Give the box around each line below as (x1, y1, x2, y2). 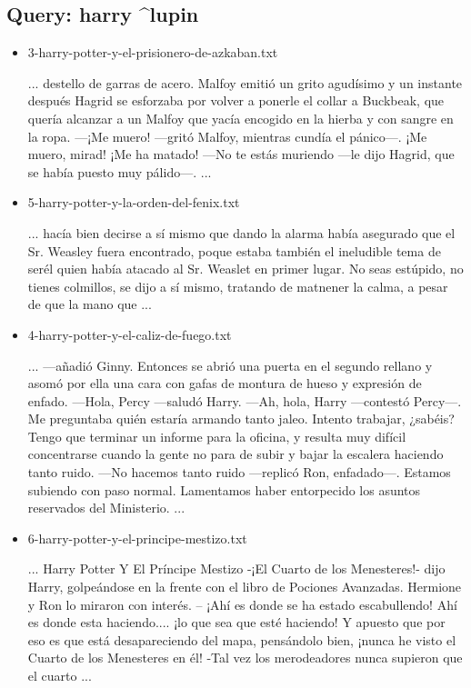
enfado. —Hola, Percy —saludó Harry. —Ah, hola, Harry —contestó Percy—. (27, 391, 462, 410)
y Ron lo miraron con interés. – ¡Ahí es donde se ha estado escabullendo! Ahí (27, 594, 457, 613)
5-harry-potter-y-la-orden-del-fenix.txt (27, 193, 240, 212)
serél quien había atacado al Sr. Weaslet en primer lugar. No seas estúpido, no (27, 259, 464, 278)
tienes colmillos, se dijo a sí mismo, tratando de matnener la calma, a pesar (27, 276, 448, 295)
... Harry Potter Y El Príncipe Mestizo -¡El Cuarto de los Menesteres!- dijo (27, 559, 446, 578)
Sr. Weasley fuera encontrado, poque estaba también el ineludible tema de (27, 241, 441, 260)
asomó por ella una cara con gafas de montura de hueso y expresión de (27, 374, 422, 393)
